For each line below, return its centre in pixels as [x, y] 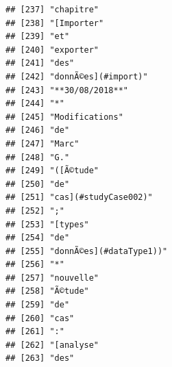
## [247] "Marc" [42, 143]
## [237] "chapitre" [52, 10]
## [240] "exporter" [52, 50]
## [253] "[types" [47, 224]
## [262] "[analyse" [52, 345]
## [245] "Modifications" [64, 117]
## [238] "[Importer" [55, 23]
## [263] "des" [40, 358]
